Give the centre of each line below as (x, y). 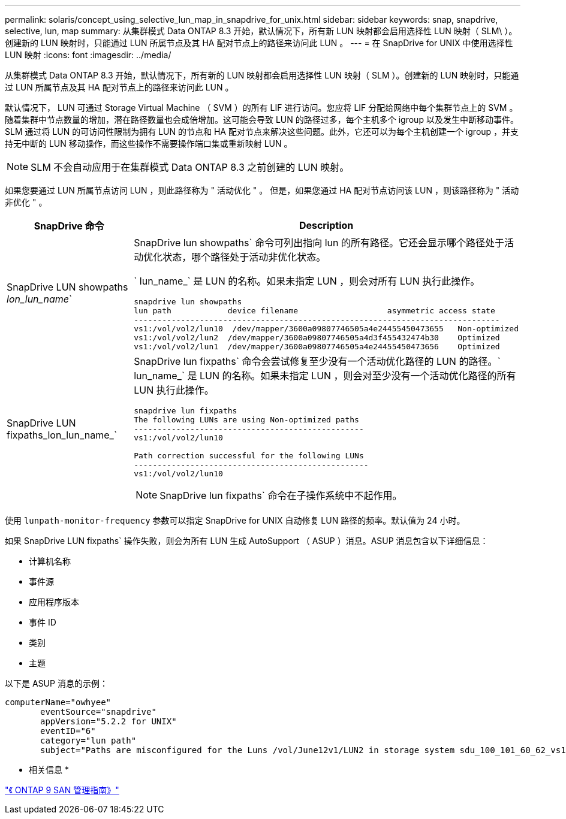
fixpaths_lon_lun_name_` (62, 435)
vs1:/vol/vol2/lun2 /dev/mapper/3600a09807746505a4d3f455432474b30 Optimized (317, 338)
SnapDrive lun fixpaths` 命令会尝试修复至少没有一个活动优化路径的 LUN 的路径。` (317, 361)
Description (326, 225)
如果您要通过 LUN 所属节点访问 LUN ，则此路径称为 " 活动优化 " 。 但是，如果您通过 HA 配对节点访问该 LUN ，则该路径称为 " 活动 (262, 190)
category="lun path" (88, 741)
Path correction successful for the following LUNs (249, 456)
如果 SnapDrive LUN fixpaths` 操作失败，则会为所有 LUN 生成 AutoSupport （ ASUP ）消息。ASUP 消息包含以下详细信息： (247, 541)
